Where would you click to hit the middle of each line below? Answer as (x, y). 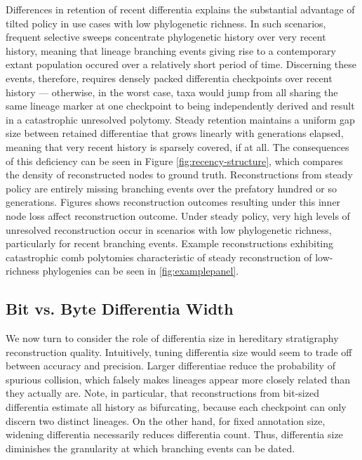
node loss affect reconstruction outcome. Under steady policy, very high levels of (178, 215)
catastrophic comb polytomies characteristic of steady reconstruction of (159, 257)
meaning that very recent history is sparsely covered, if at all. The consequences (177, 146)
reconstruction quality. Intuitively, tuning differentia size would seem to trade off (179, 351)
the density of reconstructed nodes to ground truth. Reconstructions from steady (179, 175)
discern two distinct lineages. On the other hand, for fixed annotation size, (166, 420)
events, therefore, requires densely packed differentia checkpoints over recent (169, 78)
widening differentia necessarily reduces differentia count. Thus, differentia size (174, 434)
